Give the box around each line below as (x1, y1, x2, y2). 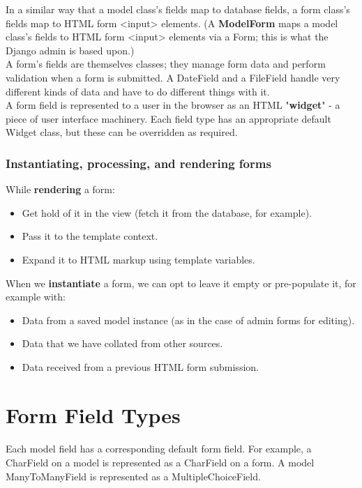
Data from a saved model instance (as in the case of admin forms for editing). (22, 312, 355, 327)
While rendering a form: (6, 182, 115, 197)
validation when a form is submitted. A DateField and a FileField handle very (6, 70, 340, 84)
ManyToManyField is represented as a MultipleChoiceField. (6, 468, 261, 483)
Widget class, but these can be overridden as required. (6, 125, 238, 139)
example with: (6, 289, 66, 304)
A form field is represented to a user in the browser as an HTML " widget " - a (6, 98, 340, 112)
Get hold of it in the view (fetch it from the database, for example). (22, 205, 312, 220)
